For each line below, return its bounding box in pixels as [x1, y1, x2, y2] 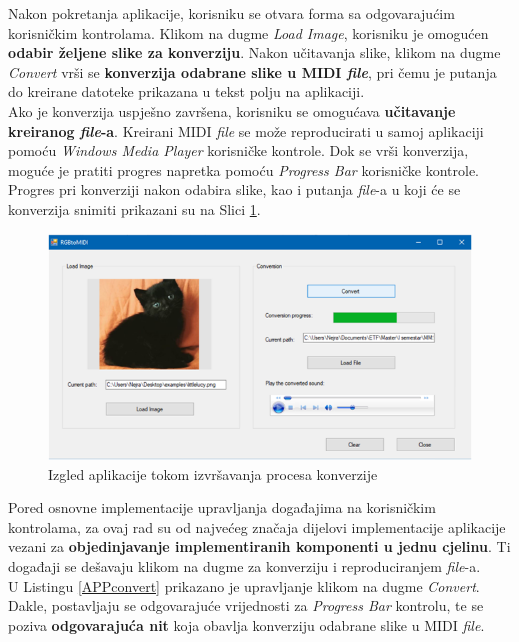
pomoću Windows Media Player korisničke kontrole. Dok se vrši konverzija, [8, 140, 469, 161]
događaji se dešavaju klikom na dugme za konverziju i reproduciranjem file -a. [8, 556, 481, 577]
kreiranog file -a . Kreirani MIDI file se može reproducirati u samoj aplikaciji [8, 120, 484, 141]
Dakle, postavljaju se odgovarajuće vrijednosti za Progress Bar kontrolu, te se [8, 595, 484, 616]
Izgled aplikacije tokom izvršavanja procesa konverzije [48, 463, 378, 484]
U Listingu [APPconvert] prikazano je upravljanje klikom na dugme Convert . [8, 575, 480, 596]
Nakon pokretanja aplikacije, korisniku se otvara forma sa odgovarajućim [8, 3, 455, 23]
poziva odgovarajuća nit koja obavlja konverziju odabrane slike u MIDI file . [8, 614, 485, 635]
